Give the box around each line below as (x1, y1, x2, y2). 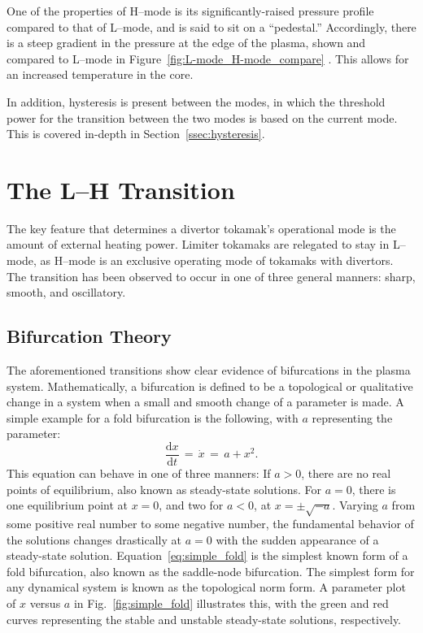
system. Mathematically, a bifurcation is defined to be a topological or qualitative (7, 377, 413, 394)
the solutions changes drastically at (7, 531, 182, 548)
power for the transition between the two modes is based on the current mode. (7, 109, 398, 126)
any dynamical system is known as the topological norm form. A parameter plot (7, 579, 406, 596)
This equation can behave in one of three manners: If (7, 465, 271, 482)
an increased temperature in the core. (7, 66, 194, 83)
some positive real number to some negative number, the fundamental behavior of (7, 515, 414, 532)
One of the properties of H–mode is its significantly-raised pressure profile (7, 2, 374, 19)
